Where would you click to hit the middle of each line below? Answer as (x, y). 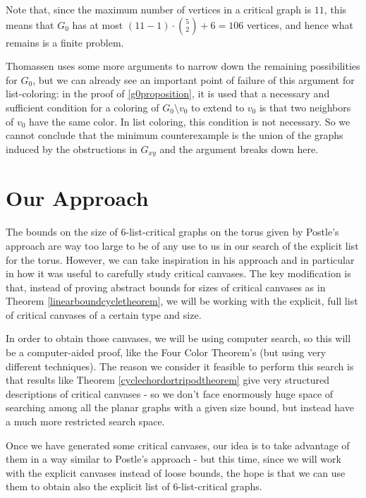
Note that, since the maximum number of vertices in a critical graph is (159, 9)
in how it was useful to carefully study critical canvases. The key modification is (178, 273)
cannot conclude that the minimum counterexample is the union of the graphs (175, 135)
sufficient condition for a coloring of (83, 107)
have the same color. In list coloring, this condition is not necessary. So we (190, 121)
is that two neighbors (305, 107)
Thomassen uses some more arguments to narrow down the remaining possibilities (183, 66)
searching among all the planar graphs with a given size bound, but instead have (180, 407)
